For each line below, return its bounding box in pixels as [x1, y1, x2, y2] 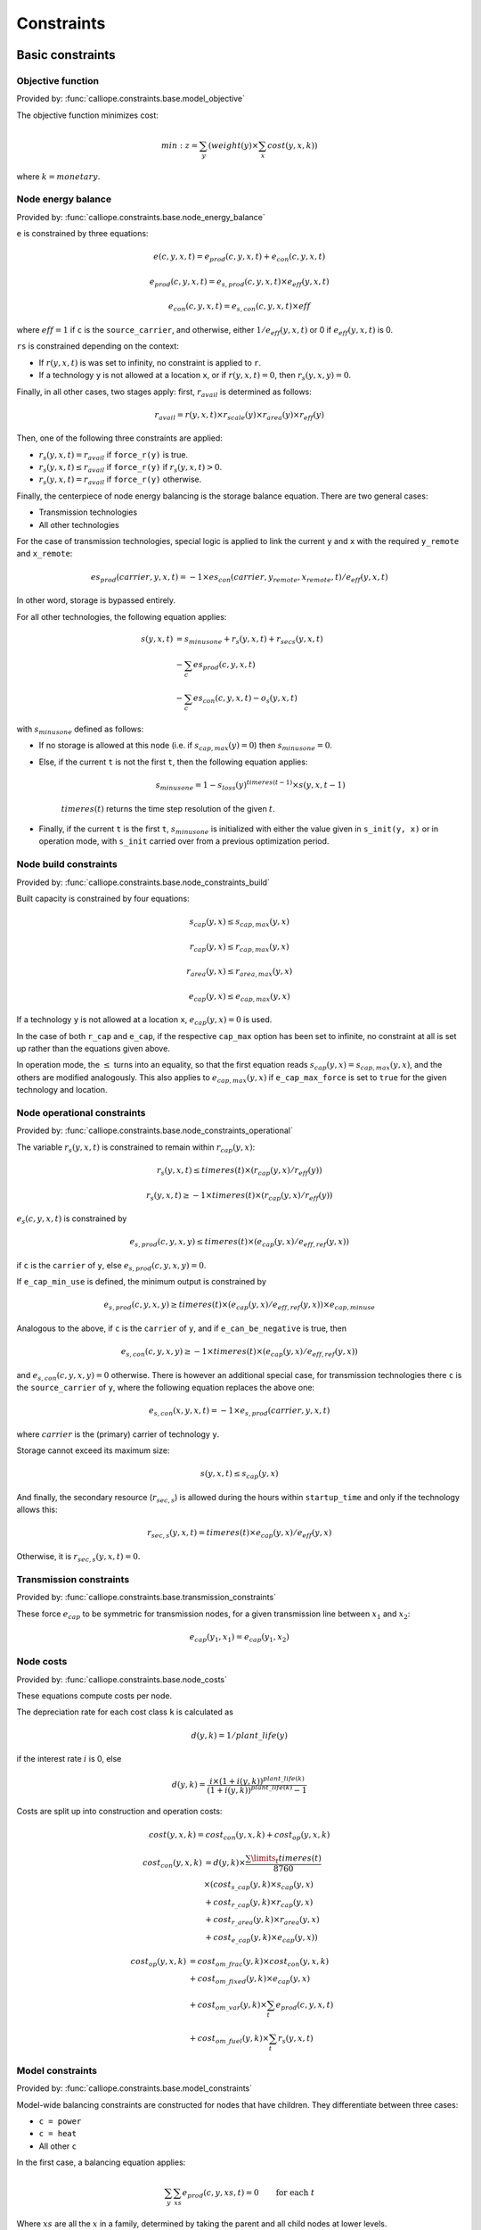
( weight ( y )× [208, 140, 259, 151]
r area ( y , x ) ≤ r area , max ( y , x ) [185, 966, 293, 979]
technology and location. [16, 1085, 108, 1095]
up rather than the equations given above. [16, 1044, 171, 1054]
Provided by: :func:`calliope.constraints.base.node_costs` [16, 1673, 227, 1685]
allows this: [16, 1504, 58, 1516]
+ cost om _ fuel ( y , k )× [189, 2033, 270, 2045]
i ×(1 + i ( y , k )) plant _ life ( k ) [209, 1775, 305, 1786]
